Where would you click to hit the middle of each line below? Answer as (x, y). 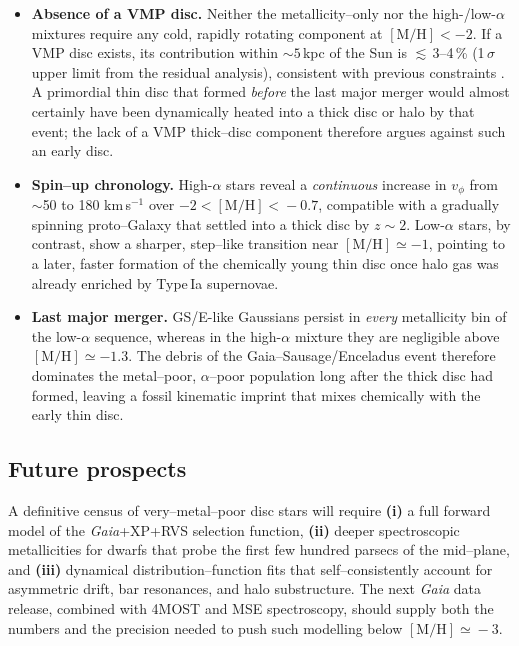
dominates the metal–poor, (114, 374)
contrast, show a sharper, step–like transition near (185, 243)
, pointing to (466, 243)
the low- (56, 335)
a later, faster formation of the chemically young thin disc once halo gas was (265, 262)
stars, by (484, 223)
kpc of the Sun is (354, 52)
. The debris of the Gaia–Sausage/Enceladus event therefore (312, 355)
